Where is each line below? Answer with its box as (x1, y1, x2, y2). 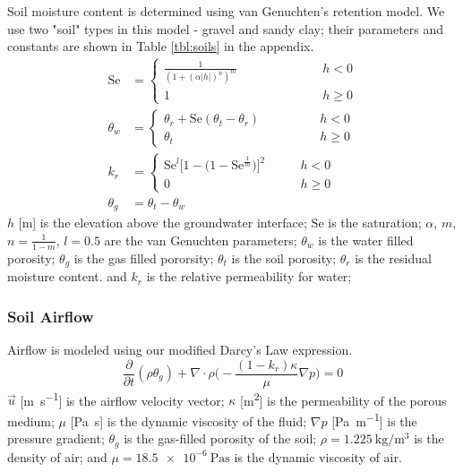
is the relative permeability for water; (146, 267, 352, 286)
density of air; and (7, 447, 107, 466)
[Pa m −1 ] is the (331, 408, 417, 430)
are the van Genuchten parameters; (104, 230, 297, 249)
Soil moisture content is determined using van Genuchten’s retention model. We (7, 2, 445, 20)
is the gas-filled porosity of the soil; (124, 429, 317, 448)
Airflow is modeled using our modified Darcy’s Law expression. (7, 339, 353, 358)
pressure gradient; (7, 429, 105, 448)
